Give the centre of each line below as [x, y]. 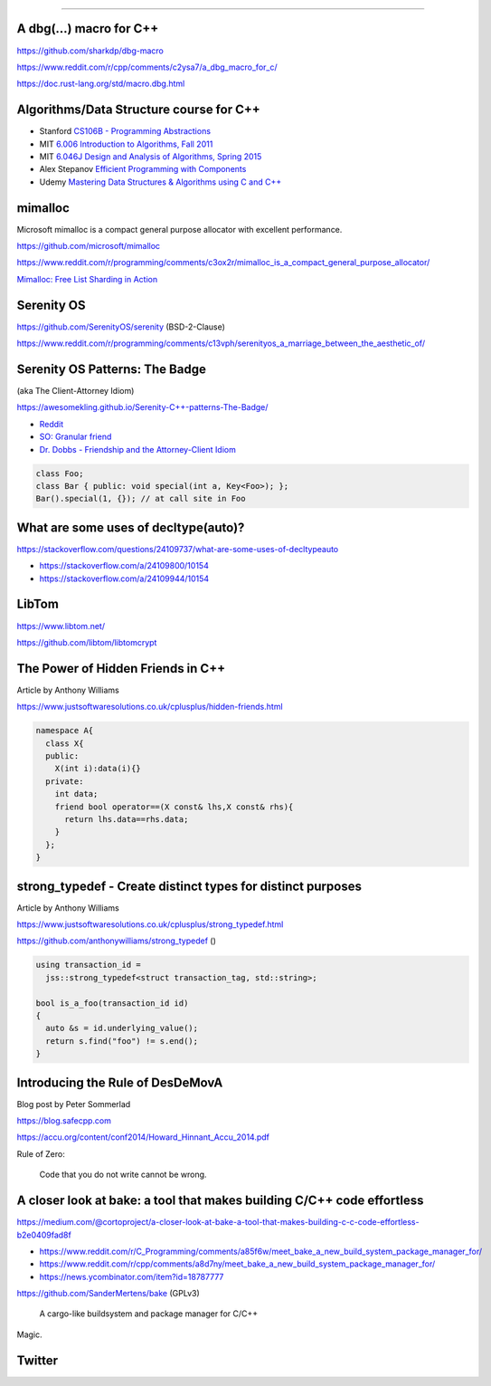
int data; [76, 794]
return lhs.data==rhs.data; [127, 819]
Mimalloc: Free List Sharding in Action [87, 279]
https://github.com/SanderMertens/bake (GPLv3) [109, 1294]
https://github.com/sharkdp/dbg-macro [90, 51]
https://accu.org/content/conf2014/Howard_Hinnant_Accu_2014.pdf [143, 1137]
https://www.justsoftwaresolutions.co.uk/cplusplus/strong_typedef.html [150, 924]
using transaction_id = [89, 965]
